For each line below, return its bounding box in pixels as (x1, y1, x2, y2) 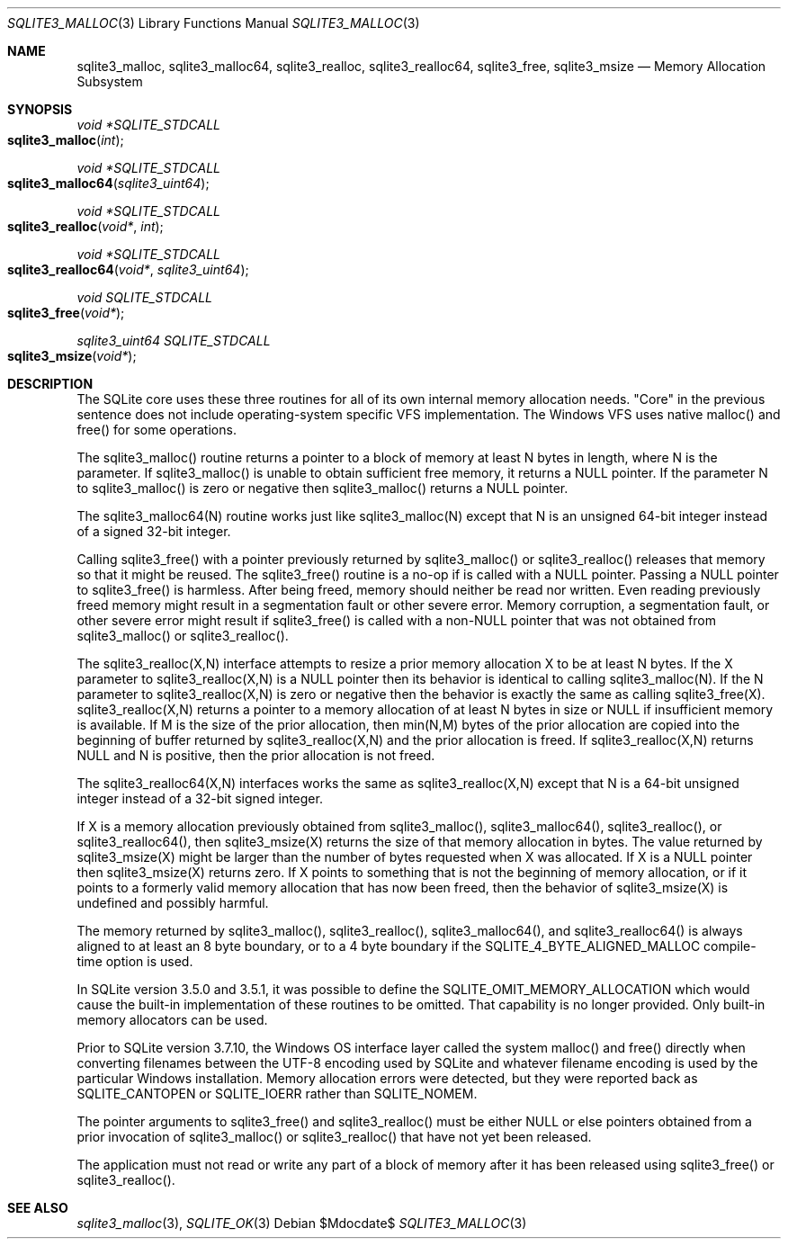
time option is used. (76, 954, 193, 969)
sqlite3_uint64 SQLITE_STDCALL (76, 333, 271, 348)
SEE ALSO (7, 1200, 68, 1215)
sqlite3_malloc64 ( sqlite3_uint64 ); (7, 175, 210, 191)
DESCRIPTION (7, 376, 94, 391)
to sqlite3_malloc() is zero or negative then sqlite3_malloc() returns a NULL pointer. (76, 480, 569, 496)
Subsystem (76, 74, 143, 89)
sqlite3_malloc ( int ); (7, 132, 124, 148)
